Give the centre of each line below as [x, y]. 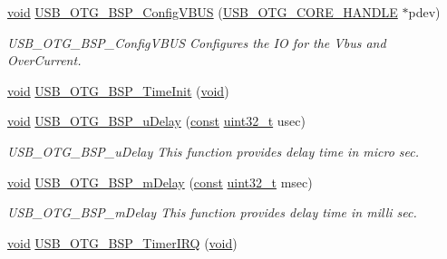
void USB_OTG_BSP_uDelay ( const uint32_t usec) [156, 121]
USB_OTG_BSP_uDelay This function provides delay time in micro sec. [214, 151]
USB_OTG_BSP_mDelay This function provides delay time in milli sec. [212, 212]
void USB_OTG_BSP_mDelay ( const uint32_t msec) [160, 182]
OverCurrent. [44, 60]
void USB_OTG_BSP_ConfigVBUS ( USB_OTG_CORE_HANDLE [203, 12]
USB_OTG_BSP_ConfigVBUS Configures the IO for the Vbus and [197, 42]
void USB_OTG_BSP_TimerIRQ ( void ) [122, 242]
